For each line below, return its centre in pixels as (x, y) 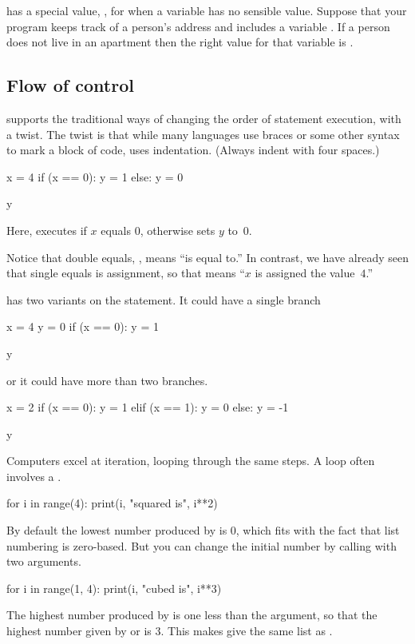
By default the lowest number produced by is (117, 530)
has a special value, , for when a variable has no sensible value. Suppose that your (207, 10)
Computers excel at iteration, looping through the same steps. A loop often (191, 461)
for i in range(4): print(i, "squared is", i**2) (112, 503)
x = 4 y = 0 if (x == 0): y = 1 (83, 326)
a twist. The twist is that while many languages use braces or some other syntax (203, 134)
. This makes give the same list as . (247, 631)
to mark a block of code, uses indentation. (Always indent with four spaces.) (193, 150)
